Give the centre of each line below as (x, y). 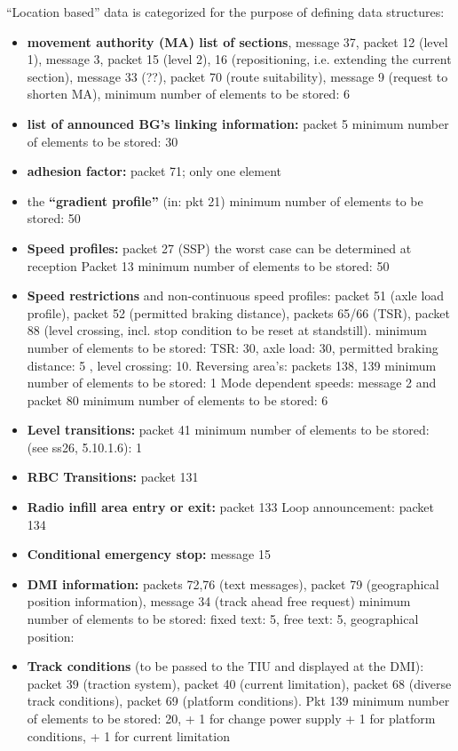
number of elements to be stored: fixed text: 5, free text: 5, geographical (223, 619)
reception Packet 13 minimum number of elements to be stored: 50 (208, 265)
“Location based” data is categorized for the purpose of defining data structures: (225, 12)
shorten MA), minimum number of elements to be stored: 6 (188, 94)
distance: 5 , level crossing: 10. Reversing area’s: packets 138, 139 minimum (232, 365)
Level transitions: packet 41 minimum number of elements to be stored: (228, 430)
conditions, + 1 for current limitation (128, 735)
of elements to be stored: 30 (103, 141)
